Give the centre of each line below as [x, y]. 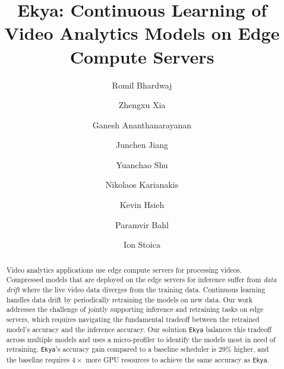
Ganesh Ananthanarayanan [142, 124]
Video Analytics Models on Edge [142, 33]
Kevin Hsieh [142, 205]
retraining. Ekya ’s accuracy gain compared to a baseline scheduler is [111, 349]
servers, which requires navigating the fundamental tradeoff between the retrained [133, 319]
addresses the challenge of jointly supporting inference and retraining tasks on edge [135, 309]
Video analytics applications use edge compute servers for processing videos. [124, 269]
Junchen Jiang [142, 145]
